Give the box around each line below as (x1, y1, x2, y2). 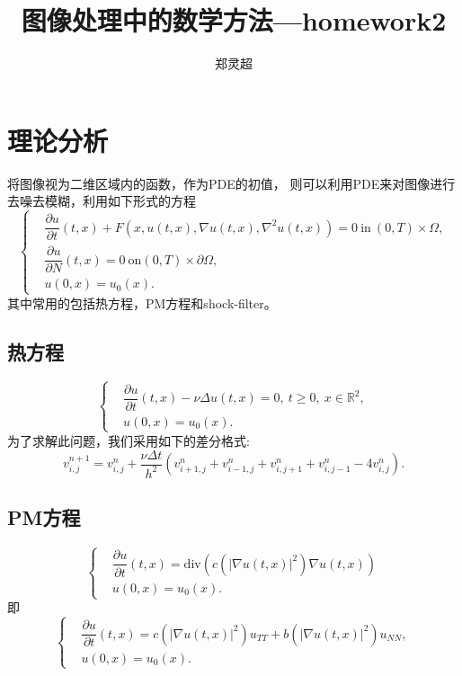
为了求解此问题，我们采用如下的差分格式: (7, 431, 250, 449)
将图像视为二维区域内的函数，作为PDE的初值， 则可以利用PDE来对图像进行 (7, 173, 456, 192)
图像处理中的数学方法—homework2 (21, 2, 447, 39)
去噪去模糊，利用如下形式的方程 (7, 191, 196, 210)
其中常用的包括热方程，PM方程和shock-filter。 (7, 293, 277, 312)
